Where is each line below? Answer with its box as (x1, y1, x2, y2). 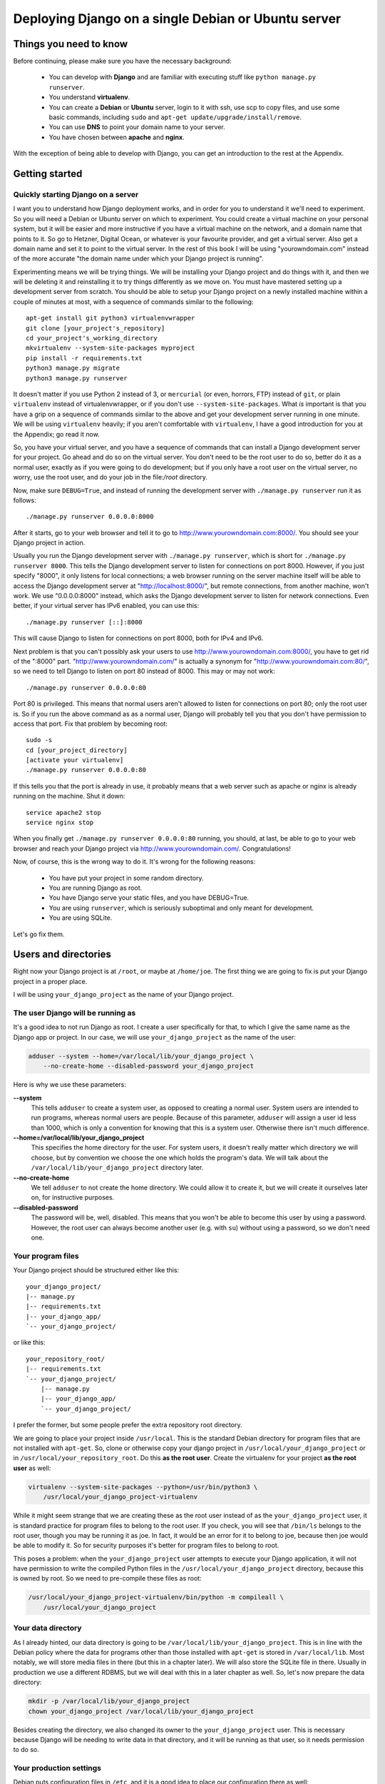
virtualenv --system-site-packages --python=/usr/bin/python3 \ (28, 1483, 258, 1491)
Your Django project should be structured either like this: (13, 1266, 180, 1274)
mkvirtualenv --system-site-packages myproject (26, 344, 195, 353)
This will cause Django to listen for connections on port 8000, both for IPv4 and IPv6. (13, 634, 264, 642)
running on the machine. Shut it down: (13, 792, 125, 801)
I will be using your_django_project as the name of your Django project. (13, 990, 235, 999)
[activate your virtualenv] (26, 756, 124, 764)
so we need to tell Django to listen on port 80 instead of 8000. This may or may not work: (13, 667, 276, 676)
